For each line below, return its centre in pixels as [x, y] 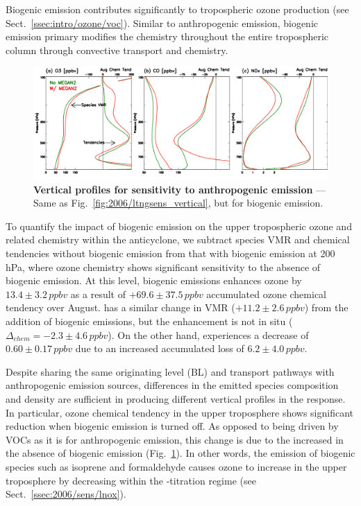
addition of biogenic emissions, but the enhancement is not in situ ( [149, 321]
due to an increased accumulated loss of [160, 348]
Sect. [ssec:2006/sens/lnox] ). [66, 494]
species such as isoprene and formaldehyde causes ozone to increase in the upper [176, 466]
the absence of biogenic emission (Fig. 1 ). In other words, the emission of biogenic [180, 453]
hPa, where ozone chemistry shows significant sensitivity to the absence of [163, 267]
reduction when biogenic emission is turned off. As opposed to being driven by [172, 426]
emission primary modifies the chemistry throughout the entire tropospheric [167, 36]
